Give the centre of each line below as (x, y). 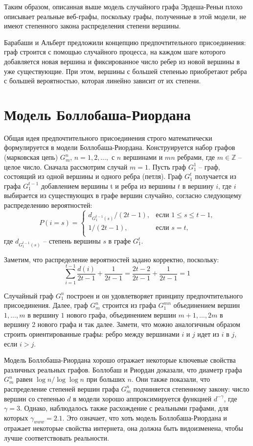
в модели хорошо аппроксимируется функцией (142, 398)
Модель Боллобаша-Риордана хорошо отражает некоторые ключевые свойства (120, 360)
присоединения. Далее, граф (46, 305)
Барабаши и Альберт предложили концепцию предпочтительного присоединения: (125, 42)
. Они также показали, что (171, 379)
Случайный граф (29, 295)
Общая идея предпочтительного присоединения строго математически (108, 137)
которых (16, 417)
